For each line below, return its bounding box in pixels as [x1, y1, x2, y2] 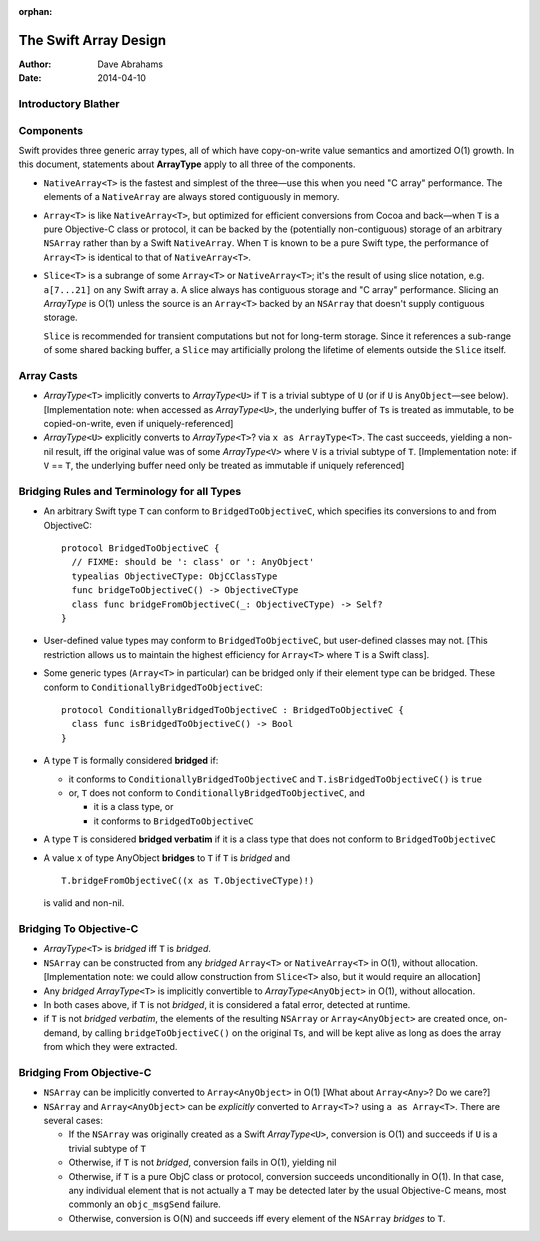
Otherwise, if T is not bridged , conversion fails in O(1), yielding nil [68, 1156, 337, 1169]
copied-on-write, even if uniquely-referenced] [43, 418, 234, 429]
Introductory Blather [18, 97, 120, 111]
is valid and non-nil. [43, 897, 125, 909]
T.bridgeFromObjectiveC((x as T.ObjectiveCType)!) [61, 875, 315, 886]
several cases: [43, 1115, 104, 1127]
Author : [18, 58, 52, 70]
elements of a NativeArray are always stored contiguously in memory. [43, 191, 340, 203]
